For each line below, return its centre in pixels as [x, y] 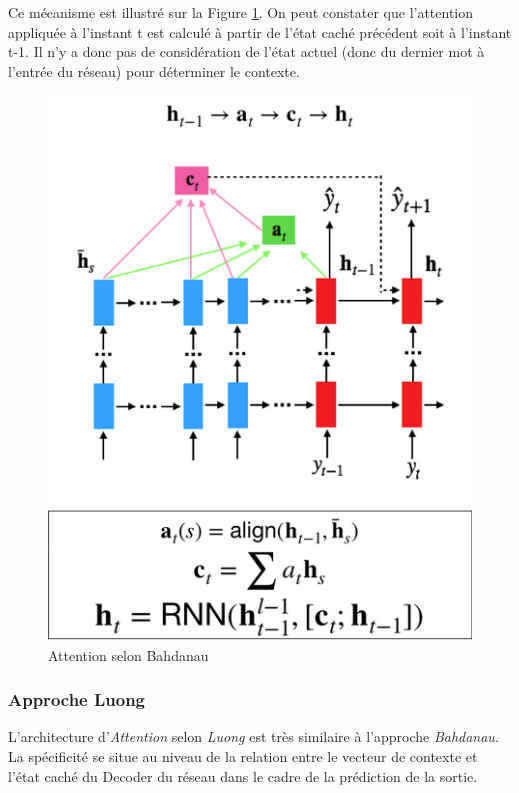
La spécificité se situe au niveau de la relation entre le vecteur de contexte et [243, 756]
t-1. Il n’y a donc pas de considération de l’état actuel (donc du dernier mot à [246, 51]
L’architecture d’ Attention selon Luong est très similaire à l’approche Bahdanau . [253, 736]
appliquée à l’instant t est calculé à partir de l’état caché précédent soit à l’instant [260, 31]
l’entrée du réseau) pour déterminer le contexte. [154, 70]
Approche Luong [77, 699]
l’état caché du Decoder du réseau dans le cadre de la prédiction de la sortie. [243, 775]
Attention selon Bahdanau [128, 654]
